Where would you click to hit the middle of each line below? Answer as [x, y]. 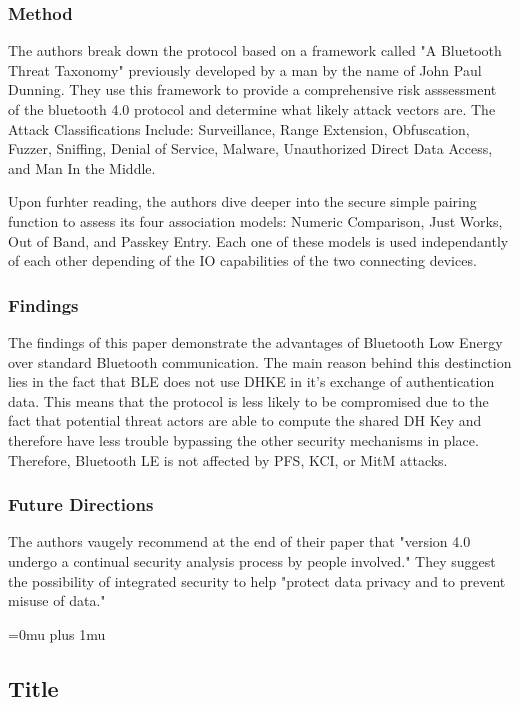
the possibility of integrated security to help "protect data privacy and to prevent [257, 580]
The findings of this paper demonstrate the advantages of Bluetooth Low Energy [255, 341]
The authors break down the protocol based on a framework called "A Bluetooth [255, 50]
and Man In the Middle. [82, 167]
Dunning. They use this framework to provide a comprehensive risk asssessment [252, 89]
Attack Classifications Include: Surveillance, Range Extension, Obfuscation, [239, 128]
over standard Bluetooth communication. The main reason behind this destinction [260, 361]
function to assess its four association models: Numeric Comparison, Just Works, [255, 220]
